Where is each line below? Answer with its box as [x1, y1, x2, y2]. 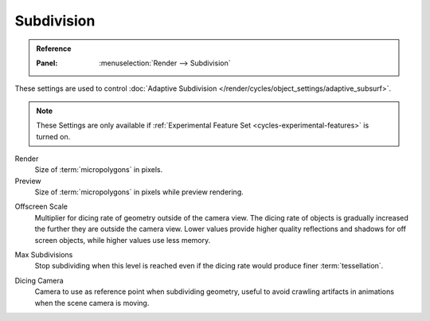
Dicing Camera [14, 276, 64, 285]
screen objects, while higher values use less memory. [34, 235, 211, 245]
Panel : [36, 58, 58, 68]
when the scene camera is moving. [34, 298, 150, 307]
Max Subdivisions [14, 250, 73, 260]
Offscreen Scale [14, 202, 68, 211]
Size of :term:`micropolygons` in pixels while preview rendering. [34, 187, 244, 197]
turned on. [36, 131, 71, 141]
